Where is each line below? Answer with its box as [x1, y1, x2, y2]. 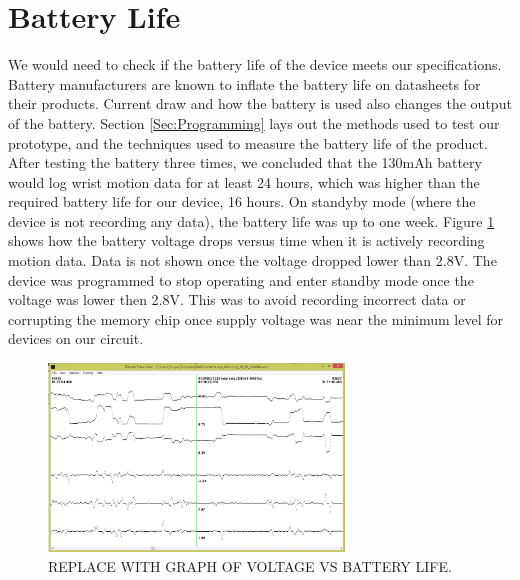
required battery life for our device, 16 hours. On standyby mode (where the [8, 191, 476, 212]
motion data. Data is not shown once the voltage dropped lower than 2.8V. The [8, 250, 497, 271]
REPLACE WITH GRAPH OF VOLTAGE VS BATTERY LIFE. [48, 555, 452, 576]
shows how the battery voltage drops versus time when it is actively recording [8, 230, 485, 251]
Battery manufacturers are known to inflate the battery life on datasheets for [8, 73, 481, 94]
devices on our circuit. [8, 328, 144, 349]
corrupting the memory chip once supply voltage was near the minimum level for [8, 308, 503, 329]
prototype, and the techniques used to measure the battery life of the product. [8, 132, 488, 153]
